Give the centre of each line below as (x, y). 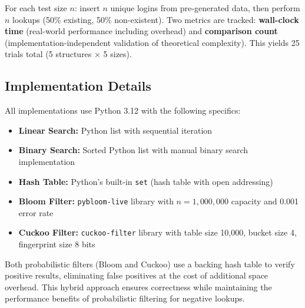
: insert (87, 8)
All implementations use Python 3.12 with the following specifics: (123, 110)
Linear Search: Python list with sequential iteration (115, 130)
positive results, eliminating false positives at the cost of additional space (137, 275)
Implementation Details (78, 86)
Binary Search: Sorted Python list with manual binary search (133, 150)
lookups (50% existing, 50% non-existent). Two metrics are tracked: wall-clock (156, 19)
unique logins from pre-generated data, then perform (205, 8)
